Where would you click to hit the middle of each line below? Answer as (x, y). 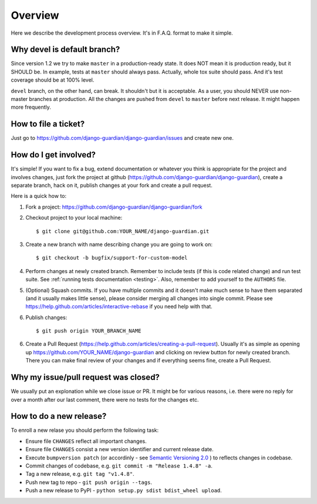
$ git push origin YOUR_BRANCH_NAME (89, 331)
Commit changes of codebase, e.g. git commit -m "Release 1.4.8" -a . (119, 466)
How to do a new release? (59, 416)
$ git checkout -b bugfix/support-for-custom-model (112, 258)
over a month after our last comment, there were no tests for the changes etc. (105, 399)
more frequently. (31, 107)
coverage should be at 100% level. (53, 80)
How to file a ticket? (48, 124)
